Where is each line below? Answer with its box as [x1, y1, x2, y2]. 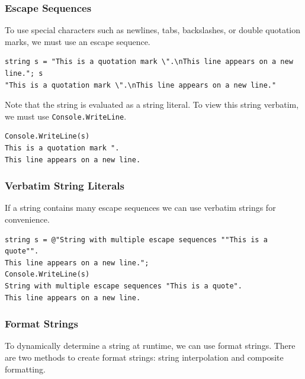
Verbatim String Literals [5, 178, 124, 193]
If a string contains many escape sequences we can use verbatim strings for [5, 201, 276, 214]
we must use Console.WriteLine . [5, 110, 127, 122]
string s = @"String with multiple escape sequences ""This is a [5, 235, 268, 244]
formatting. [5, 362, 46, 375]
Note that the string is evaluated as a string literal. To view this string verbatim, [5, 98, 299, 111]
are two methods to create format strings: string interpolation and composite [5, 351, 284, 363]
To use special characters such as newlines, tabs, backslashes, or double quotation [5, 24, 301, 36]
